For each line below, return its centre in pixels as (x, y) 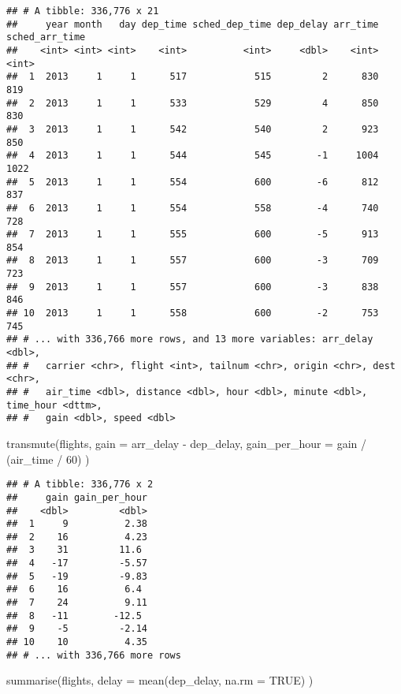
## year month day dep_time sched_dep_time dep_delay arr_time (193, 24)
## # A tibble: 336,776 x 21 (83, 11)
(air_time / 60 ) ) (48, 459)
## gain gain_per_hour (77, 497)
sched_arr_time (46, 37)
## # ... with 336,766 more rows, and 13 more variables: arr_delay (190, 340)
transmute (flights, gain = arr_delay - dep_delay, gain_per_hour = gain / (186, 443)
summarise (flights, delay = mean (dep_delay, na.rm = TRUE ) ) (160, 680)
